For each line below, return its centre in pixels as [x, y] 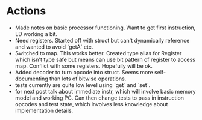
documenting [31, 79]
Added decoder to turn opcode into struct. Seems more [84, 72]
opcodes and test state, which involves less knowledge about [91, 104]
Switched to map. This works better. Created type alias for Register [98, 53]
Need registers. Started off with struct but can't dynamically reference [102, 40]
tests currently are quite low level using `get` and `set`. [83, 85]
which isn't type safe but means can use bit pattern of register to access [105, 59]
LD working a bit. [36, 34]
